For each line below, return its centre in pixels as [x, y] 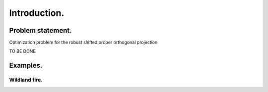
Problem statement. [40, 30]
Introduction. [37, 13]
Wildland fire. [26, 80]
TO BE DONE [22, 51]
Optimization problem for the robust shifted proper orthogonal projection [83, 43]
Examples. [26, 66]
